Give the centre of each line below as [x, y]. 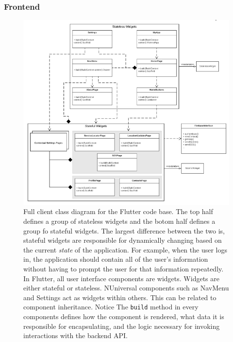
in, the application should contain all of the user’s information [116, 259]
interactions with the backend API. [75, 335]
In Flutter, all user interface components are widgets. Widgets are [121, 278]
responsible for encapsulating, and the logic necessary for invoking [122, 326]
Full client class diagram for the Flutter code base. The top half [118, 211]
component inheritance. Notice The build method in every [111, 307]
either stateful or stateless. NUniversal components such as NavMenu [126, 288]
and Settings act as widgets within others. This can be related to [120, 297]
